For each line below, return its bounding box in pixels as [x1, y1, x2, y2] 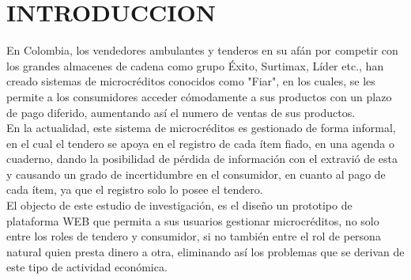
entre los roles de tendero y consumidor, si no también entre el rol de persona [6, 228, 381, 244]
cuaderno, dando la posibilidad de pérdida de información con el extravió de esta [6, 150, 398, 167]
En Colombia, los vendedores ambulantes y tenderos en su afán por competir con [6, 42, 398, 59]
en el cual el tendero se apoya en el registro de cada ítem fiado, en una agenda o [6, 134, 394, 151]
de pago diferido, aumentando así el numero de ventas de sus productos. [6, 104, 356, 120]
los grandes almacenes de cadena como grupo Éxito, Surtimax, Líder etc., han [6, 57, 384, 74]
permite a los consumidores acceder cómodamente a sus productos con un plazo [6, 88, 392, 104]
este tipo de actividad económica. [6, 259, 168, 275]
